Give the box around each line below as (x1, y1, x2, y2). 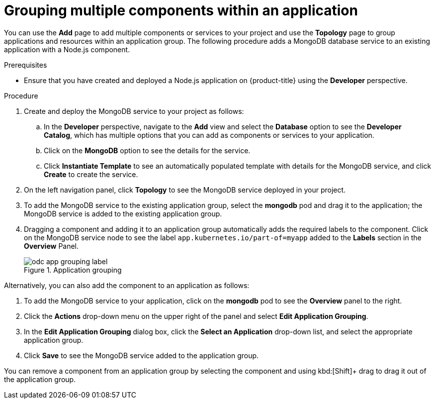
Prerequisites (4, 60, 47, 69)
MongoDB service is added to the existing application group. (24, 209, 222, 218)
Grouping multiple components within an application (4, 2, 358, 19)
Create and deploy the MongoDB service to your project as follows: (24, 106, 244, 115)
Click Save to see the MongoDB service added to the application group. (24, 351, 259, 360)
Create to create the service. (44, 170, 138, 179)
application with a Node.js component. (4, 45, 130, 54)
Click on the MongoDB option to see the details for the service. (44, 146, 251, 155)
